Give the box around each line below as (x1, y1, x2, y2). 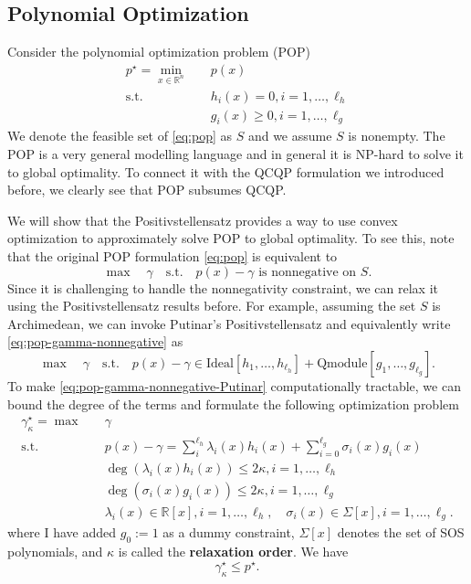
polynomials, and (7, 542, 103, 561)
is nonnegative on (258, 265, 357, 279)
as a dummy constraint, (162, 523, 295, 542)
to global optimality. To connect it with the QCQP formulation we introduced (7, 162, 445, 181)
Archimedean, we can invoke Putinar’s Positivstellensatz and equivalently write (7, 313, 451, 333)
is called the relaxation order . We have (118, 542, 349, 561)
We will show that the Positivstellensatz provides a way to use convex (7, 210, 398, 229)
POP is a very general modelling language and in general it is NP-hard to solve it (7, 144, 464, 164)
